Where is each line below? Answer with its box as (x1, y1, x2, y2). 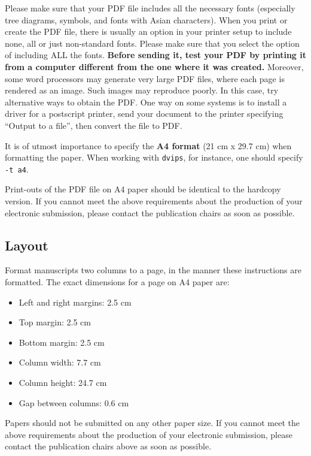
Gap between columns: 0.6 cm (19, 396, 129, 409)
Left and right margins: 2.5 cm (19, 295, 132, 308)
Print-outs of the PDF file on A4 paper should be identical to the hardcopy (5, 183, 281, 195)
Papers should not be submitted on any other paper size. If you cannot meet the (5, 416, 300, 429)
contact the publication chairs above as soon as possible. (5, 440, 212, 452)
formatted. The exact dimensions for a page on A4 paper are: (5, 276, 230, 288)
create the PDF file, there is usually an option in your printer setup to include (5, 25, 292, 38)
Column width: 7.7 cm (19, 356, 101, 369)
